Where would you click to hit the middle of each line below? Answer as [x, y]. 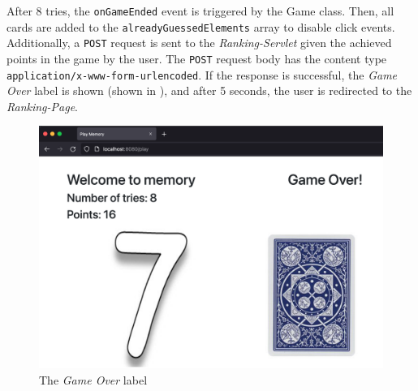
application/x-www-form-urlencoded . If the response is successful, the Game [202, 74]
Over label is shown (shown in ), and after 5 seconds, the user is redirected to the [209, 90]
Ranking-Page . [43, 106]
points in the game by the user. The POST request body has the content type [197, 58]
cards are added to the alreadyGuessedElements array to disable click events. [201, 26]
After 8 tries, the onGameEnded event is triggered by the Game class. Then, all [200, 11]
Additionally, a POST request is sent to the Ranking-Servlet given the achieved [199, 43]
